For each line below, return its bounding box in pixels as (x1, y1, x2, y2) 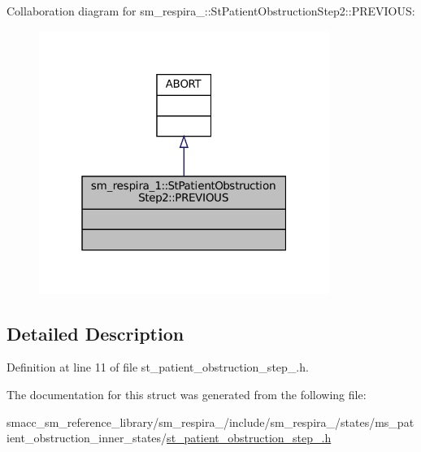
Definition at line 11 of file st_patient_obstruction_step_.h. (7, 359, 309, 376)
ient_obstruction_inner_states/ (7, 429, 167, 446)
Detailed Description (7, 320, 184, 346)
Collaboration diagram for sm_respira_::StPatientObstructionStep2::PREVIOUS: (7, 2, 415, 19)
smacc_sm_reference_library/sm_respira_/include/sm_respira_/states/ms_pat (7, 413, 414, 430)
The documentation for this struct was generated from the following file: (7, 386, 367, 403)
